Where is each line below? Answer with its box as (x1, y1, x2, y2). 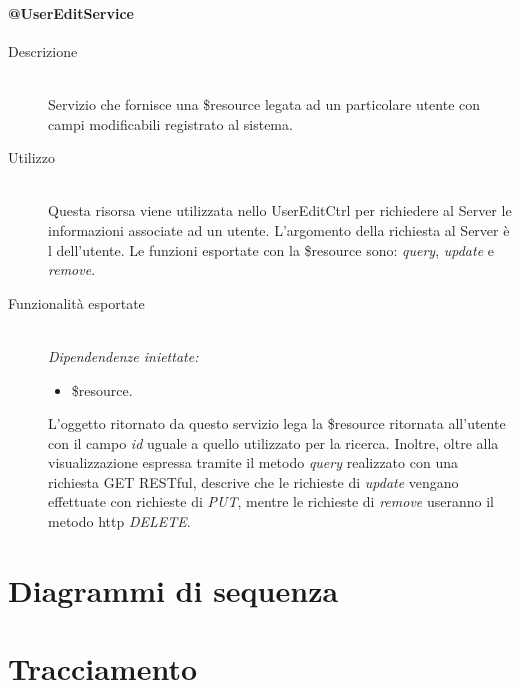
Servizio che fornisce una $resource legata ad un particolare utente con (48, 93, 481, 114)
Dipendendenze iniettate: (48, 345, 199, 366)
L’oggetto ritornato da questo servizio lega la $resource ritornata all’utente (48, 413, 506, 434)
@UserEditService (8, 2, 134, 23)
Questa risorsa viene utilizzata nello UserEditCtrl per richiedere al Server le (48, 200, 512, 221)
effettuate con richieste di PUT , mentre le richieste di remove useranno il (48, 491, 494, 512)
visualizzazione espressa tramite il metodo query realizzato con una (48, 452, 458, 473)
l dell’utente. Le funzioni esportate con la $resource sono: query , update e (48, 239, 494, 260)
